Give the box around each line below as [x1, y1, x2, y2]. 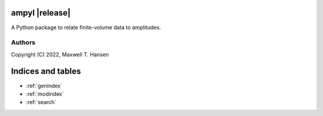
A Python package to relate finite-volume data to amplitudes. [11, 24, 161, 31]
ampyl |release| [11, 8, 71, 18]
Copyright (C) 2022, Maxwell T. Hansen [11, 51, 109, 58]
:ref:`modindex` [26, 90, 64, 98]
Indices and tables [11, 66, 81, 77]
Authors [11, 39, 36, 47]
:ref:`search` [26, 99, 57, 106]
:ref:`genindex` [26, 82, 63, 89]
